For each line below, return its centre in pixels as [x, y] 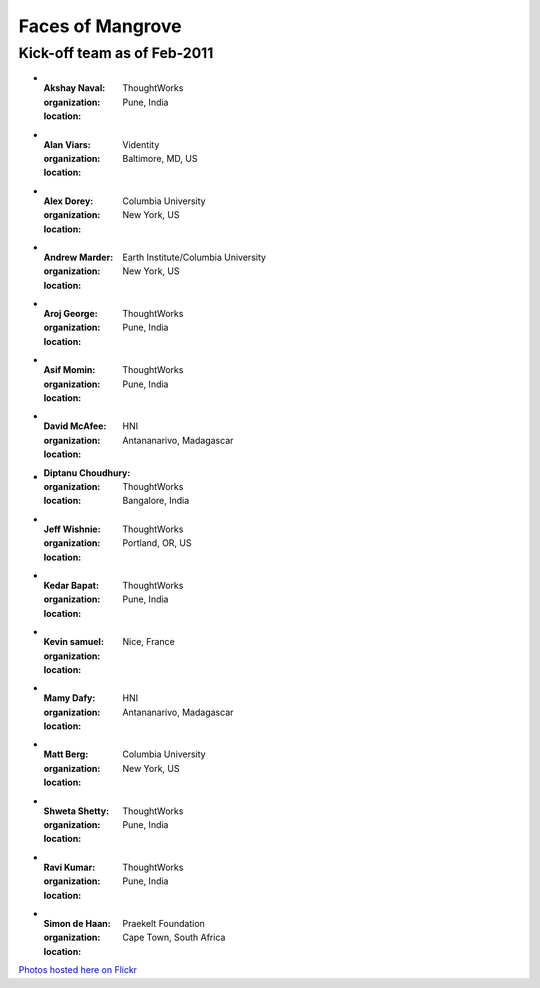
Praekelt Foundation [163, 923]
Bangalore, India [156, 501]
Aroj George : [71, 314]
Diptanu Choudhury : [87, 472]
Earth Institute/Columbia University [194, 257]
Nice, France [148, 642]
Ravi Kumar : [69, 867]
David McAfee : [75, 426]
